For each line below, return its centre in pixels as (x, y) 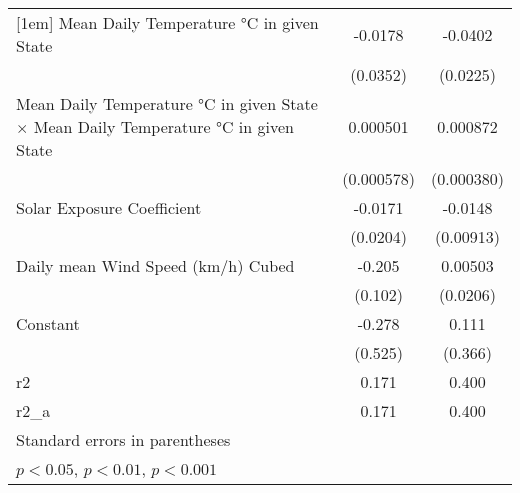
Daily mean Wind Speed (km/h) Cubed (155, 265)
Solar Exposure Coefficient (109, 207)
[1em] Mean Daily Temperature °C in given (167, 22)
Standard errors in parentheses (123, 439)
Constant (48, 323)
